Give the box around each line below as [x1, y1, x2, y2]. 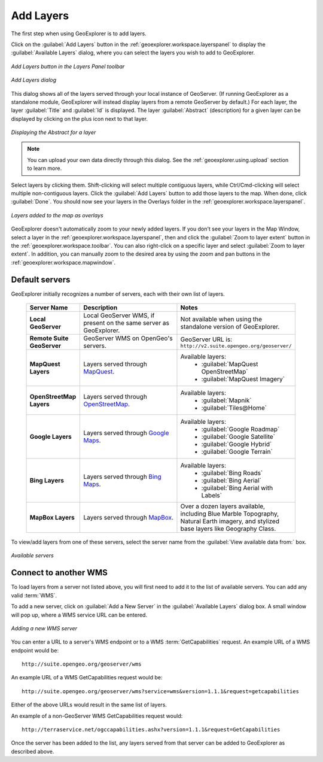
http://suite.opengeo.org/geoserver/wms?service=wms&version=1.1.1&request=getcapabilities [22, 688, 299, 694]
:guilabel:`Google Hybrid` [201, 440, 272, 448]
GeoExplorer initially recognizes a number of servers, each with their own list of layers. [11, 290, 225, 297]
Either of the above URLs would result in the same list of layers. [11, 701, 167, 709]
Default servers [11, 274, 71, 284]
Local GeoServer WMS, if [83, 311, 155, 320]
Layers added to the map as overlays [11, 211, 104, 218]
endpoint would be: [11, 646, 59, 654]
